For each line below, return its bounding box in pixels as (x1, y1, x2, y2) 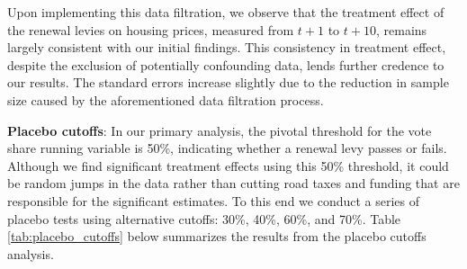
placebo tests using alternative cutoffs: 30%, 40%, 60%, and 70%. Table (7, 209, 401, 228)
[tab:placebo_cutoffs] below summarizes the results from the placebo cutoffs (7, 227, 427, 246)
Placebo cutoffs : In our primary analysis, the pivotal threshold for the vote (7, 121, 432, 139)
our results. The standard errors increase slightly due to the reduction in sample (7, 73, 449, 92)
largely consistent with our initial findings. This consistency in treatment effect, (7, 38, 446, 57)
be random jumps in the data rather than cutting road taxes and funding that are (7, 174, 460, 193)
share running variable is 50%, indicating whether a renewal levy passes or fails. (7, 139, 447, 157)
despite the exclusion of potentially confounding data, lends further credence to (7, 55, 445, 74)
